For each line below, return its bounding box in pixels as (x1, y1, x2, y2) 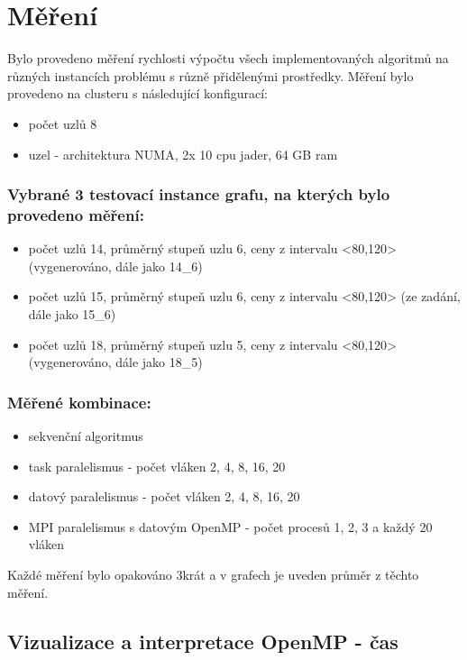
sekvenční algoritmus (28, 426, 143, 445)
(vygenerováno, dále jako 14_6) (28, 256, 203, 275)
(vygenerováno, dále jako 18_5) (28, 353, 203, 371)
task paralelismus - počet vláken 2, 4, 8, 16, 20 (28, 456, 286, 475)
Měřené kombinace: (7, 390, 151, 413)
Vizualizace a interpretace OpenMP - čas (7, 627, 398, 655)
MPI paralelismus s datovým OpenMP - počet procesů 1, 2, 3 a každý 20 (28, 517, 433, 536)
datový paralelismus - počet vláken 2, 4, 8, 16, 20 (28, 487, 300, 506)
